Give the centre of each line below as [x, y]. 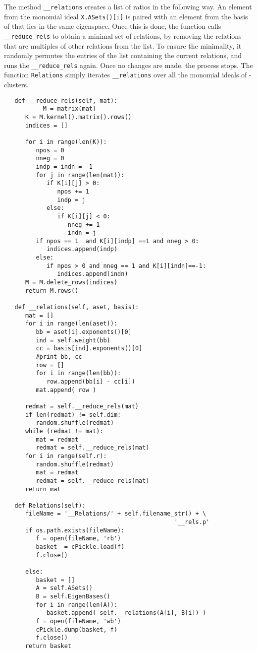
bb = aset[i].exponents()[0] [84, 332]
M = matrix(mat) [70, 109]
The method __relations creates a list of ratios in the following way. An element [128, 6]
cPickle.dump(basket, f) [77, 629]
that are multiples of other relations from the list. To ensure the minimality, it [123, 45]
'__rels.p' [192, 522]
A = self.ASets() [64, 588]
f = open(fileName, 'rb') [78, 539]
